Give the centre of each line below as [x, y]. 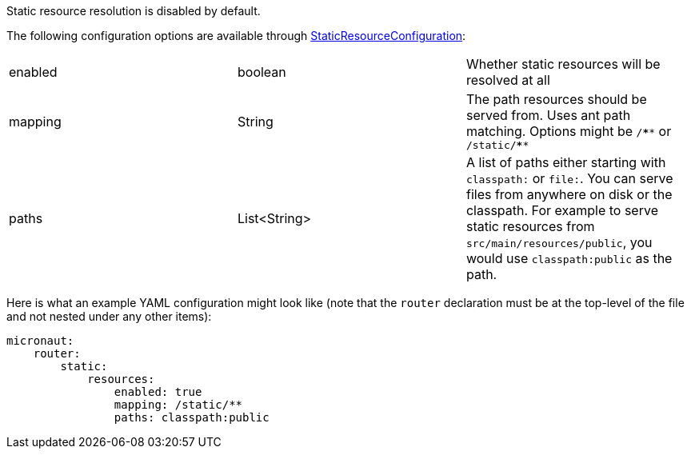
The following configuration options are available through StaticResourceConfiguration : [236, 36]
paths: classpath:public [192, 417]
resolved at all [508, 80]
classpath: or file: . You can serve [569, 178]
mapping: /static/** [178, 405]
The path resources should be [556, 99]
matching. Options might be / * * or [569, 131]
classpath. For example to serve [562, 210]
